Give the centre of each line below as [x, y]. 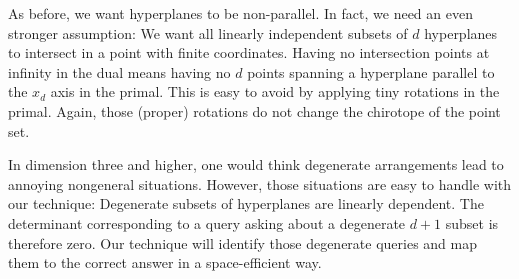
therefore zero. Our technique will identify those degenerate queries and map [242, 242]
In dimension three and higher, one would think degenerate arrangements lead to [256, 164]
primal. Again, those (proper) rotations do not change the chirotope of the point [254, 110]
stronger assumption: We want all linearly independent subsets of [208, 32]
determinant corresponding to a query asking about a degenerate [207, 222]
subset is [472, 222]
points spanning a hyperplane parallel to [371, 71]
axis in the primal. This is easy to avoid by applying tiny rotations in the [275, 91]
